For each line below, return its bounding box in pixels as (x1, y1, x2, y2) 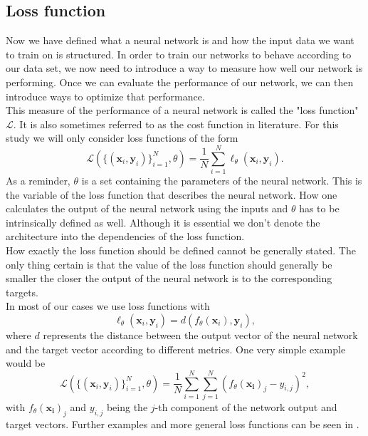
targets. (6, 284, 39, 299)
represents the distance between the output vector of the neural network (43, 328, 358, 343)
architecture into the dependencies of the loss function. (6, 229, 245, 244)
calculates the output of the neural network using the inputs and (6, 201, 288, 216)
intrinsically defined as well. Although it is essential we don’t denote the (6, 214, 320, 229)
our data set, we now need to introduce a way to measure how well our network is (6, 61, 363, 76)
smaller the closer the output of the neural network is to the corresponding (6, 271, 332, 286)
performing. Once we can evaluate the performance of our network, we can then (6, 74, 354, 89)
